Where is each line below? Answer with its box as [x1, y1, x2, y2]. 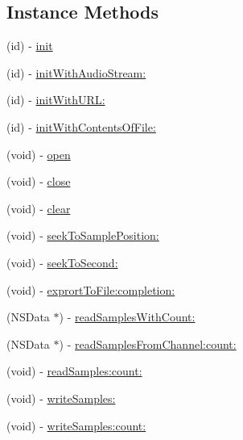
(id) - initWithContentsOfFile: [6, 118, 156, 135]
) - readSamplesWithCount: [59, 308, 196, 325]
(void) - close [6, 173, 71, 190]
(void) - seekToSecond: [6, 254, 118, 270]
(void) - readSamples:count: [6, 362, 142, 379]
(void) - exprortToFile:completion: [6, 281, 175, 298]
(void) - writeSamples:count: [6, 417, 146, 434]
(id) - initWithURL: [6, 91, 105, 108]
